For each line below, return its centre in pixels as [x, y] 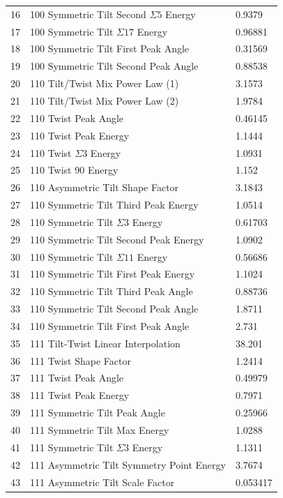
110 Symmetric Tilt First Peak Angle [110, 325]
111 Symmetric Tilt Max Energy [100, 430]
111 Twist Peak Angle [77, 378]
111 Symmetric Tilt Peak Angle [98, 413]
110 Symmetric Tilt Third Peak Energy [114, 205]
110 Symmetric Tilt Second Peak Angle [114, 309]
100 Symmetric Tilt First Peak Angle [110, 48]
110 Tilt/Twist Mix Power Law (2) [105, 100]
